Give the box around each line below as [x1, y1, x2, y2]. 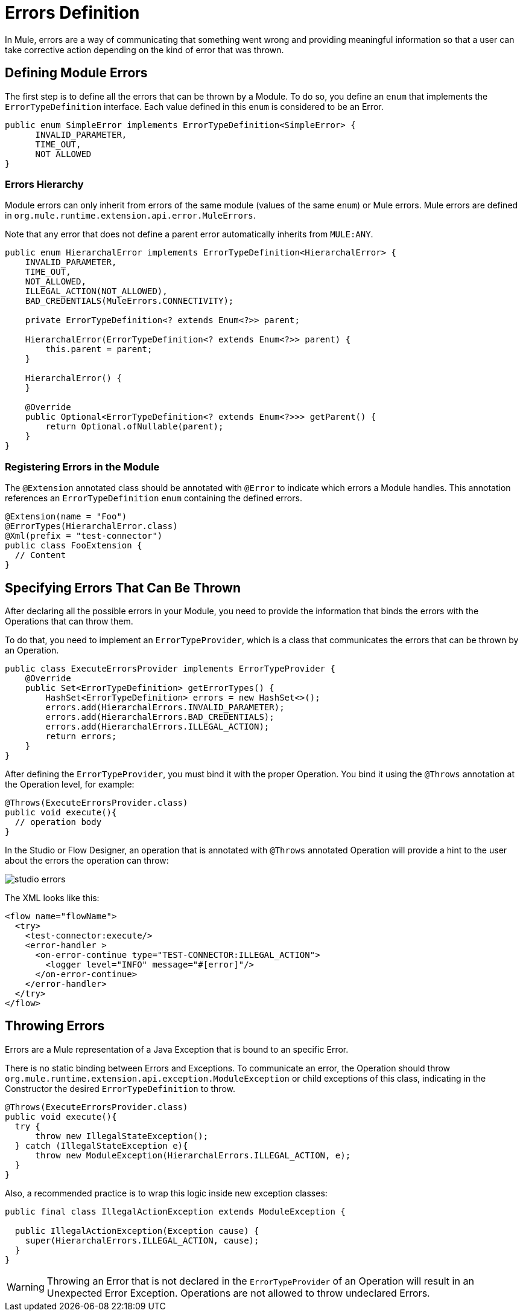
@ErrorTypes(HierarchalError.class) [5, 521, 178, 531]
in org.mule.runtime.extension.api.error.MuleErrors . [5, 210, 256, 221]
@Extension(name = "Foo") [5, 512, 127, 522]
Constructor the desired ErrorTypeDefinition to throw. [5, 1083, 236, 1094]
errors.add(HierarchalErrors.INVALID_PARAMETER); [45, 702, 285, 712]
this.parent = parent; [45, 344, 153, 355]
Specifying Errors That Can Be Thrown [5, 580, 241, 595]
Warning [7, 1280, 45, 1293]
